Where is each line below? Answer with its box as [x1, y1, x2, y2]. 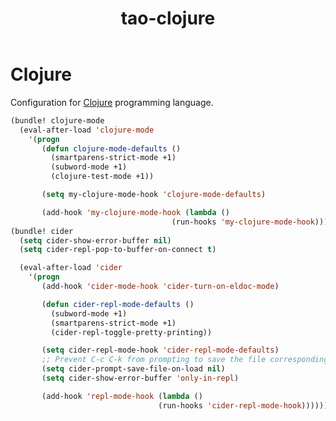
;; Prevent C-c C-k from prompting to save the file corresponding [41, 355, 329, 365]
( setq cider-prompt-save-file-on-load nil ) [41, 364, 226, 374]
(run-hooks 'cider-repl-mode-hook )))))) [158, 400, 329, 411]
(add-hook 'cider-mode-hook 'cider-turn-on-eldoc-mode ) [41, 282, 280, 292]
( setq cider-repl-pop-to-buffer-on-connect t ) [19, 245, 217, 255]
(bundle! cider [10, 226, 74, 236]
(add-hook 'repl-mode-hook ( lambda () [41, 391, 203, 401]
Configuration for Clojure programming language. [10, 96, 214, 108]
